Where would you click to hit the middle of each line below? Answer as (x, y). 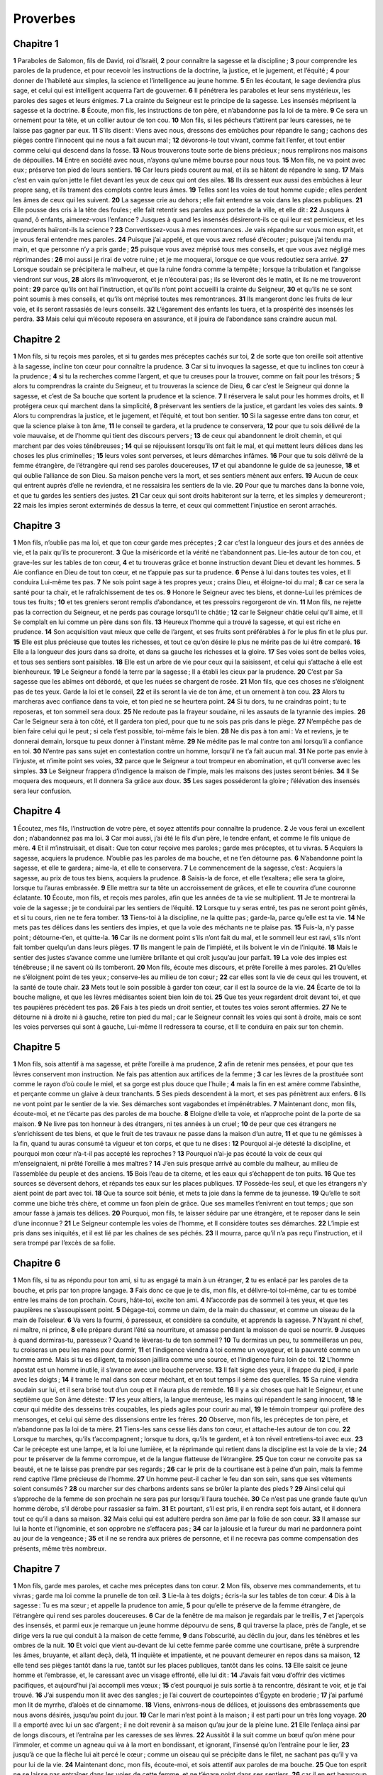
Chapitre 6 (37, 1263)
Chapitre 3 (37, 525)
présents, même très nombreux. (60, 1549)
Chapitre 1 (36, 44)
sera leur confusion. (43, 791)
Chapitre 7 (37, 1569)
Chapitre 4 (37, 811)
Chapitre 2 (37, 340)
